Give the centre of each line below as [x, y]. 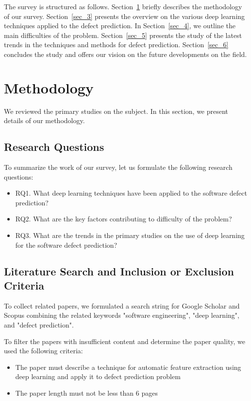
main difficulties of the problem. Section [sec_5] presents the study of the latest [123, 35]
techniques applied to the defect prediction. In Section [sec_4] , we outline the [120, 26]
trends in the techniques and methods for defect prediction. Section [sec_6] [116, 45]
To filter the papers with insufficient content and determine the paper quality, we [125, 341]
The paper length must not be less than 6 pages [86, 392]
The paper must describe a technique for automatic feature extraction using [128, 367]
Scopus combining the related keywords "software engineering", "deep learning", [122, 315]
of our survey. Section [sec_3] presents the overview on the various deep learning [125, 16]
